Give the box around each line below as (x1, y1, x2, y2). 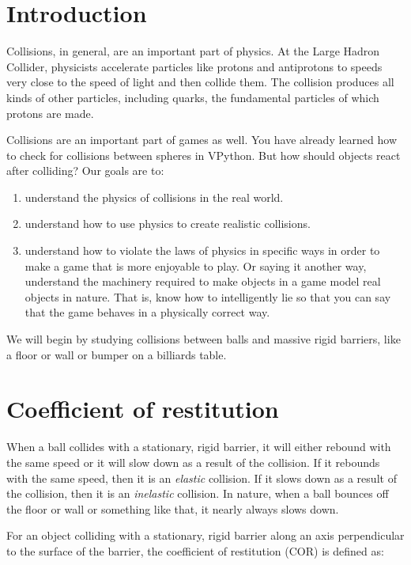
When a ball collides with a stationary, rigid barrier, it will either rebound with (6, 438, 391, 455)
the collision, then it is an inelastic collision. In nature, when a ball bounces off (6, 485, 389, 502)
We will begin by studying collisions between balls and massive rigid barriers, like (6, 331, 401, 347)
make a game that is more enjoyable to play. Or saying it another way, (25, 257, 367, 274)
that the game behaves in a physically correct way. (25, 304, 270, 320)
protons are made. (6, 104, 94, 121)
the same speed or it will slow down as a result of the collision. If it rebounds (6, 453, 380, 470)
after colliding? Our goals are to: (6, 162, 164, 179)
